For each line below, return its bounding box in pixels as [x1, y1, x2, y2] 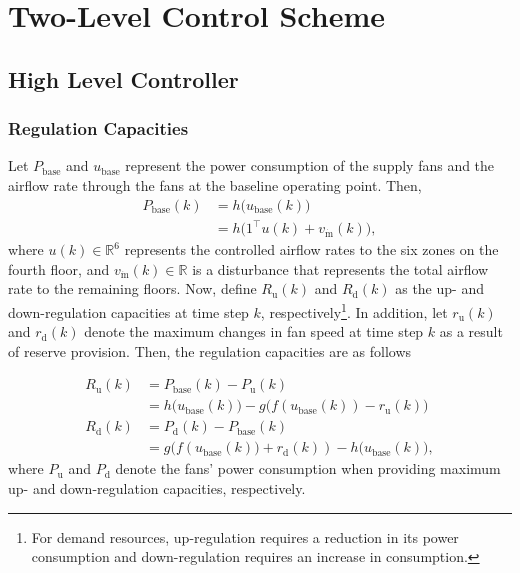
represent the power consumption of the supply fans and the [125, 155, 495, 176]
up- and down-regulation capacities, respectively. [8, 478, 306, 499]
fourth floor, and [8, 258, 110, 279]
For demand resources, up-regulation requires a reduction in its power [31, 526, 459, 547]
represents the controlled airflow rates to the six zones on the [124, 239, 499, 260]
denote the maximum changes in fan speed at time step [84, 321, 424, 342]
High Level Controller [8, 63, 239, 94]
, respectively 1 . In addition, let [260, 298, 448, 322]
